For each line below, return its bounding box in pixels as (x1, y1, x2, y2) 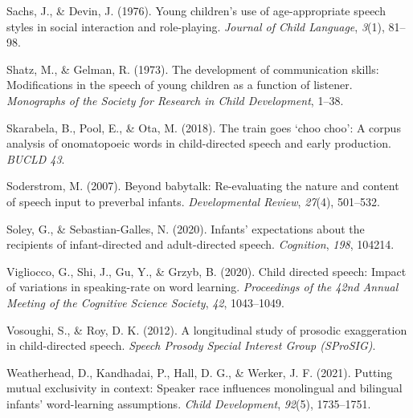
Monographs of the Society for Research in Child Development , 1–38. (6, 91, 344, 108)
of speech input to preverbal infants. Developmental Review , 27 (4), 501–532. (6, 193, 380, 209)
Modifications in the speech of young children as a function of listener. (6, 76, 353, 93)
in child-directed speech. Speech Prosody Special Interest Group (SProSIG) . (6, 337, 376, 354)
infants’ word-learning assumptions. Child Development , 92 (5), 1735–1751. (6, 395, 371, 412)
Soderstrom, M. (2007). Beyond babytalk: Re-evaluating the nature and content (6, 177, 399, 194)
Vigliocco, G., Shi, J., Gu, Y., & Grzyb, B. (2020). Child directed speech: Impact (6, 262, 407, 279)
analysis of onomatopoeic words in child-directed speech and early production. (6, 135, 391, 152)
